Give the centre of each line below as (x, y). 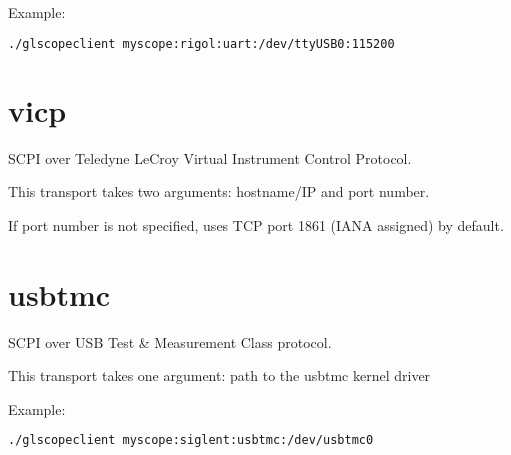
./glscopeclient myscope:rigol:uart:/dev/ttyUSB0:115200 (201, 43)
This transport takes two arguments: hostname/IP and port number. (219, 191)
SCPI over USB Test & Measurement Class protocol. (170, 341)
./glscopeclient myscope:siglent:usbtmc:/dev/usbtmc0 (191, 440)
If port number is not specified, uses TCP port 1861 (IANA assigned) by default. (256, 224)
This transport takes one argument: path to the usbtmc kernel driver (219, 375)
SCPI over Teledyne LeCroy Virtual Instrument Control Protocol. (210, 157)
